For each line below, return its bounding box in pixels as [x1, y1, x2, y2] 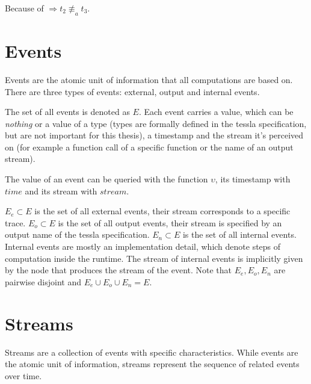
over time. [5, 369, 42, 382]
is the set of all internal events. [182, 228, 297, 241]
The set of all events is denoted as [5, 105, 130, 118]
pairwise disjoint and [5, 275, 81, 288]
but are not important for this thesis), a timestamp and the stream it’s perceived [5, 129, 304, 141]
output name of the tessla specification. [5, 228, 150, 241]
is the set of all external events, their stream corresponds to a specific [34, 205, 291, 217]
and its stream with [25, 184, 97, 197]
